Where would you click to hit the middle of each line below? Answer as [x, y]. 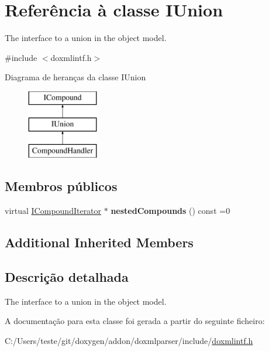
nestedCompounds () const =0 [170, 211]
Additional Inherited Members [99, 242]
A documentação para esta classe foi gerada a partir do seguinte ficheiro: [135, 321]
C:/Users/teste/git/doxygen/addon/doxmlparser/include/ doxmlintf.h [129, 340]
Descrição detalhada [67, 276]
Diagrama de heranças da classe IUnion [75, 77]
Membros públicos [61, 186]
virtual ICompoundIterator [53, 211]
